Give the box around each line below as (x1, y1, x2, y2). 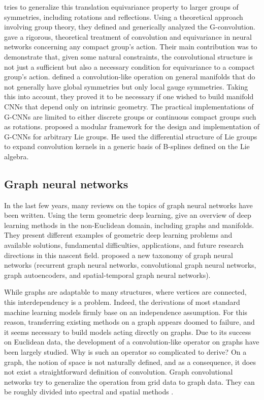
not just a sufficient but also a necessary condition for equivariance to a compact (4, 61, 255, 72)
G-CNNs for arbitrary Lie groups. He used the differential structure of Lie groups (4, 131, 257, 141)
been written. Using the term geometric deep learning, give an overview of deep (4, 210, 251, 220)
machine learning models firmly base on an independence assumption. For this (4, 306, 248, 317)
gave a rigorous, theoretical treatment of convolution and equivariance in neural (4, 31, 252, 42)
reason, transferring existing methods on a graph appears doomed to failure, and (4, 317, 255, 327)
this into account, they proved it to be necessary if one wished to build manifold (4, 91, 254, 102)
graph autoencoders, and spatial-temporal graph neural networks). (4, 269, 211, 280)
